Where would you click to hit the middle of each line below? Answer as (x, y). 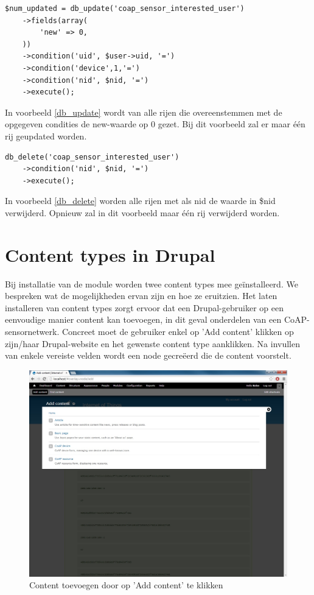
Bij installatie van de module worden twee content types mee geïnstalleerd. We (152, 283)
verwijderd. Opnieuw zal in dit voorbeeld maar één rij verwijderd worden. (142, 212)
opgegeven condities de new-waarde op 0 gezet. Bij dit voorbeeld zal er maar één (155, 124)
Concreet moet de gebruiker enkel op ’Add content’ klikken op (178, 331)
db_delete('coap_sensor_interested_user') (92, 157)
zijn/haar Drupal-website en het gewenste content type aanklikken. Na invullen (152, 343)
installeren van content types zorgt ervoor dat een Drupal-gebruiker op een (144, 307)
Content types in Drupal (110, 254)
